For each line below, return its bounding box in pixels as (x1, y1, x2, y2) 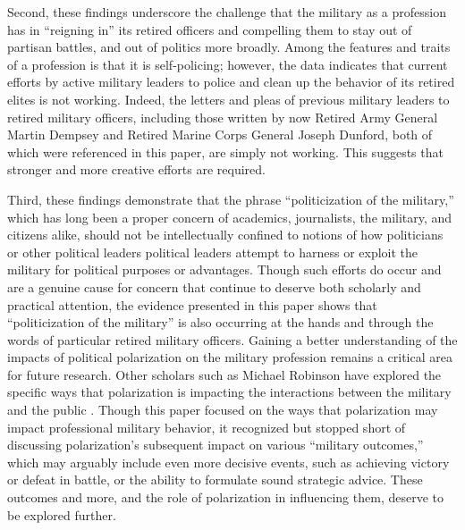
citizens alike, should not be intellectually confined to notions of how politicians (7, 225, 444, 244)
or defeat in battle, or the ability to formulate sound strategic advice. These (7, 470, 423, 489)
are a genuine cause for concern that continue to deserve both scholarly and (7, 277, 421, 296)
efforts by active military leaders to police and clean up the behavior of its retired (7, 72, 455, 91)
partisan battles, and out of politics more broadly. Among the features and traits (7, 38, 451, 56)
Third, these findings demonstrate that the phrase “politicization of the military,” (7, 189, 454, 208)
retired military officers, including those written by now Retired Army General (7, 107, 438, 126)
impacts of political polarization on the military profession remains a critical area (7, 348, 452, 366)
